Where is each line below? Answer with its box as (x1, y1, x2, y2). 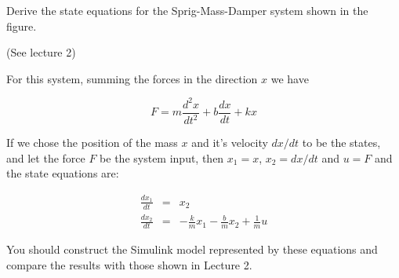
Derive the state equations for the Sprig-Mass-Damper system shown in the (6, 2, 368, 18)
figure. (6, 17, 37, 34)
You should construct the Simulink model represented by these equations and (6, 241, 378, 258)
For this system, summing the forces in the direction (6, 70, 258, 86)
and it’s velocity (191, 134, 268, 151)
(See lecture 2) (6, 44, 76, 60)
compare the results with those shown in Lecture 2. (6, 256, 252, 273)
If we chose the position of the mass (6, 134, 178, 151)
